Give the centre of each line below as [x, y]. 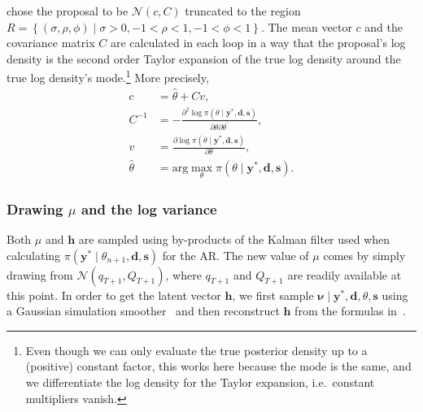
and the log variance [149, 208]
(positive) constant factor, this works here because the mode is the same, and [218, 366]
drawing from [40, 274]
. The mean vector [306, 26]
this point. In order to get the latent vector [114, 295]
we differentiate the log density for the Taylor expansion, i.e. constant [200, 382]
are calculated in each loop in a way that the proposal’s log [258, 43]
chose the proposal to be [68, 11]
